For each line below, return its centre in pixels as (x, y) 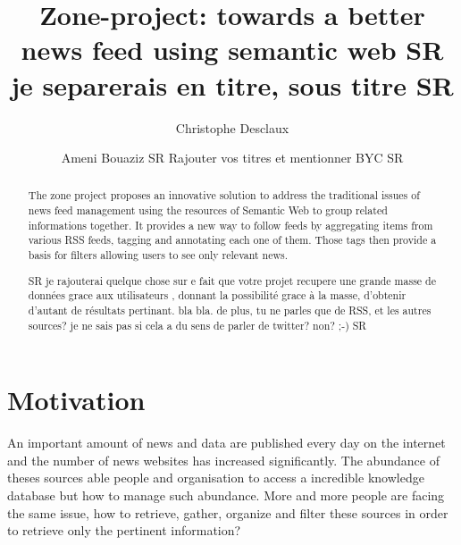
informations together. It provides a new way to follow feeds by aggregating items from (230, 225)
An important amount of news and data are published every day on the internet (226, 443)
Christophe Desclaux (232, 127)
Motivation (76, 400)
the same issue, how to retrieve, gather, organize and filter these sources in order (228, 512)
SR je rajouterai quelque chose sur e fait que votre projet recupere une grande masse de (232, 280)
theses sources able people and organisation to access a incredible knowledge (216, 478)
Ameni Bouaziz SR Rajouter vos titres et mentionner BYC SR (232, 158)
